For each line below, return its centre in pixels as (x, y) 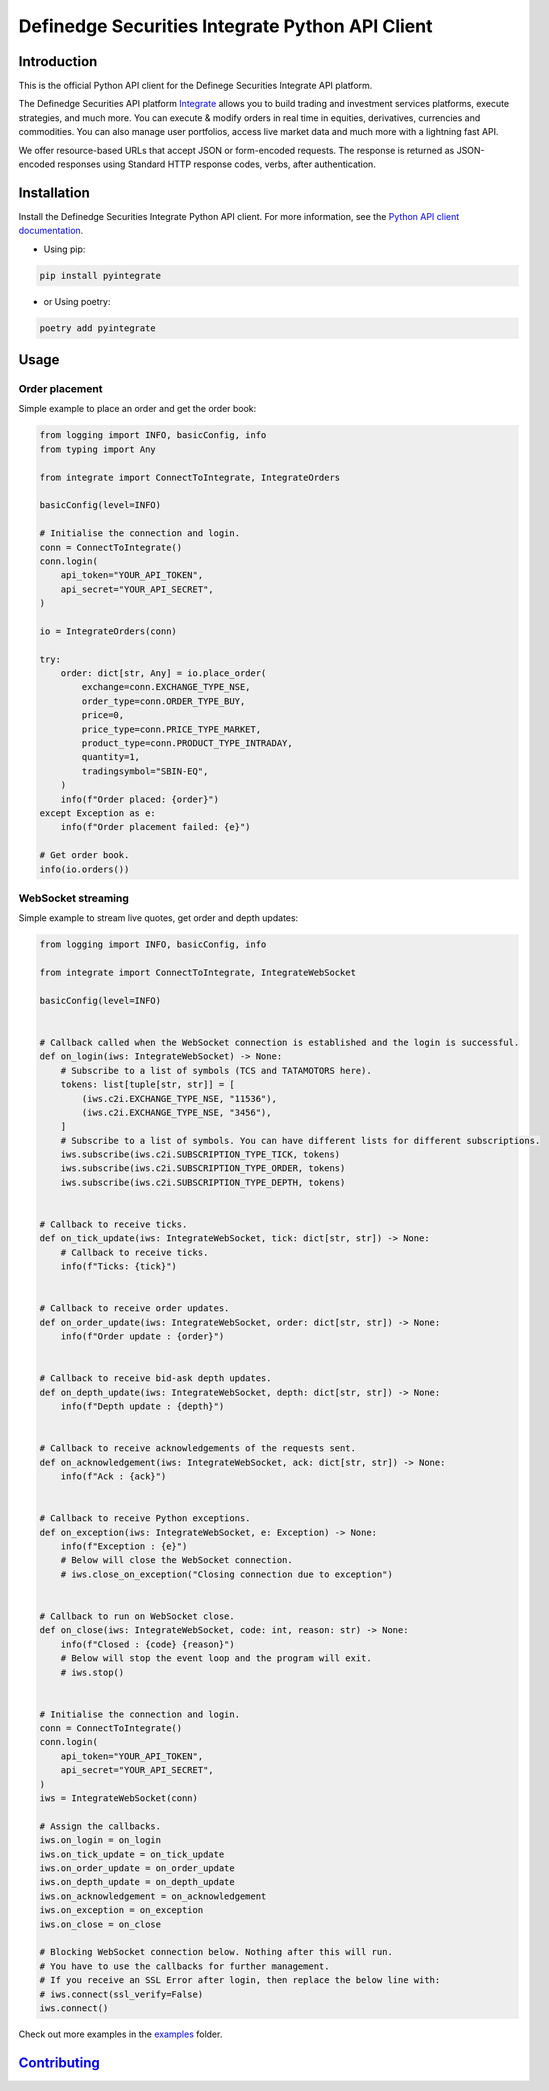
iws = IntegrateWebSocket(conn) (119, 1798)
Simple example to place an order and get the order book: (137, 409)
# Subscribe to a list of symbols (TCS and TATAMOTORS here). (216, 1070)
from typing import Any (98, 449)
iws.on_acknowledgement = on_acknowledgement (153, 1896)
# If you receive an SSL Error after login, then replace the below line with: (240, 1980)
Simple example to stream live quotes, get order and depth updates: (158, 918)
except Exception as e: (98, 813)
